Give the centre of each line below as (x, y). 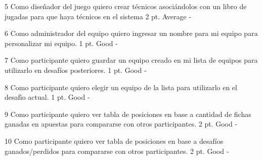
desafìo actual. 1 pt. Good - (47, 97)
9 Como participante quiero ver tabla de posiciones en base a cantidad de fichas (128, 114)
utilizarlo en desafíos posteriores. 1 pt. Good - (76, 70)
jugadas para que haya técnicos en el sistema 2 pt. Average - (98, 16)
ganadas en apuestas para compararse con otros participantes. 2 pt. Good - (121, 124)
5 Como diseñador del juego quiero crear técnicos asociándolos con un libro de (126, 6)
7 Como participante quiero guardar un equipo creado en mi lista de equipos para (131, 60)
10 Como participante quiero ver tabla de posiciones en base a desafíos (114, 141)
